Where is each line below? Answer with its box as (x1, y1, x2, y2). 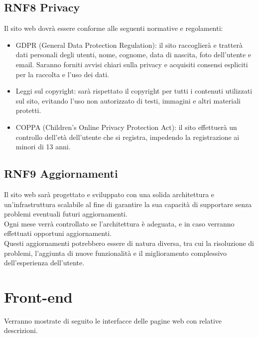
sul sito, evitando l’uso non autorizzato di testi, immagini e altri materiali (15, 95, 241, 106)
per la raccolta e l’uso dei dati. (15, 69, 110, 79)
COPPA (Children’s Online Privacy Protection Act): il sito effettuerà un (15, 121, 237, 132)
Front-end (4, 286, 73, 307)
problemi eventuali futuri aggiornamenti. (4, 209, 128, 219)
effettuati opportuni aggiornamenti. (4, 228, 112, 238)
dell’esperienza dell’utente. (4, 257, 85, 268)
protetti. (15, 105, 41, 115)
